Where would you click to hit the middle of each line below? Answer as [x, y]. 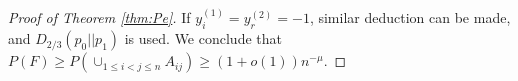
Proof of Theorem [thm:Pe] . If [99, 17]
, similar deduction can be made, [410, 17]
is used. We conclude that [203, 38]
